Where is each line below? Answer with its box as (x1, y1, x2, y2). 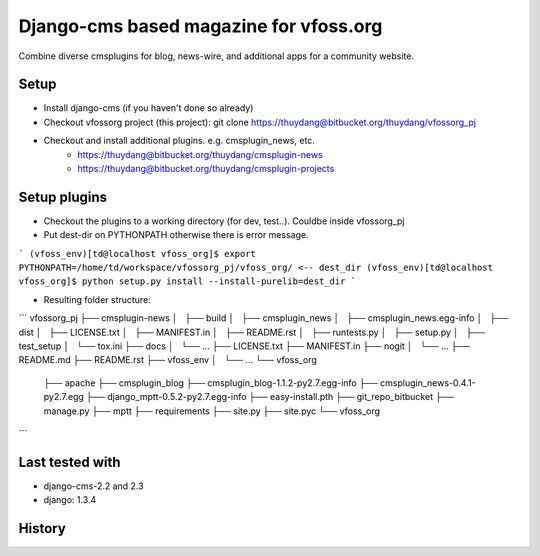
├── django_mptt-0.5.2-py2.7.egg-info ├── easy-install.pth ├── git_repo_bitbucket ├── (86, 391, 455, 403)
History (18, 520, 67, 537)
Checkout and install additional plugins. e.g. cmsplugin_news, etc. (43, 135, 315, 147)
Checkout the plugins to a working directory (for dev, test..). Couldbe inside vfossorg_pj (43, 215, 405, 227)
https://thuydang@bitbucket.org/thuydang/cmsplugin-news (77, 148, 324, 160)
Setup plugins (18, 188, 108, 205)
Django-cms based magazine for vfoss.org (18, 15, 383, 37)
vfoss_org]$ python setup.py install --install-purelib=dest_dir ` (18, 276, 357, 287)
